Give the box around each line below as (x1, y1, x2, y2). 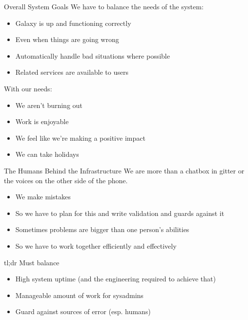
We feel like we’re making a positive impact (15, 132, 145, 143)
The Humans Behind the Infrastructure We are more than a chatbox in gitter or (4, 165, 245, 175)
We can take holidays (15, 149, 79, 159)
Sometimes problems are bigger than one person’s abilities (15, 224, 189, 235)
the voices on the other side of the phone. (4, 175, 128, 185)
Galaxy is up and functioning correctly (15, 18, 131, 28)
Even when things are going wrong (15, 34, 119, 44)
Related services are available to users (15, 67, 128, 77)
